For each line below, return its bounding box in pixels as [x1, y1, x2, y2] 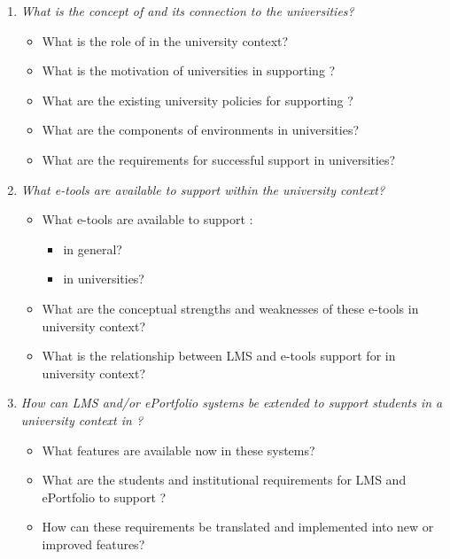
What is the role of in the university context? [42, 31, 289, 50]
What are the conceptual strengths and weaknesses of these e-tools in [42, 299, 419, 317]
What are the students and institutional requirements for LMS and [42, 470, 407, 489]
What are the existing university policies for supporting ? [42, 90, 353, 109]
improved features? [42, 534, 145, 553]
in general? [63, 239, 122, 258]
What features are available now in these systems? [42, 440, 315, 459]
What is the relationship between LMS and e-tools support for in [42, 346, 396, 365]
